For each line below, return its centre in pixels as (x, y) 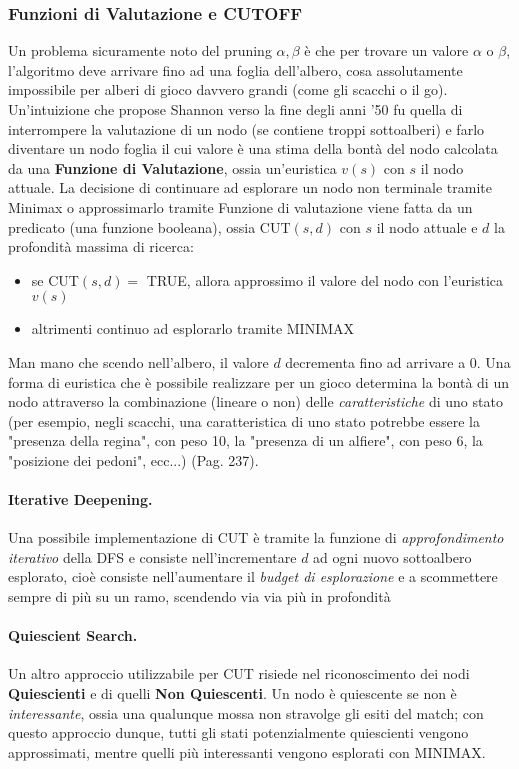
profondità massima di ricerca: (101, 246)
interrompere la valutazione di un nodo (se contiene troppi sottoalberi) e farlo (246, 128)
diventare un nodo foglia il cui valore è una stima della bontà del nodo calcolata (253, 148)
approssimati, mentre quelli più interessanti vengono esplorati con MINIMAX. (247, 751)
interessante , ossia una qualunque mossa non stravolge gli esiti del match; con (246, 712)
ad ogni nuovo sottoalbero (392, 556)
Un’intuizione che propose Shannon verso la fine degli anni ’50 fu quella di (235, 109)
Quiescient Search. (73, 635)
